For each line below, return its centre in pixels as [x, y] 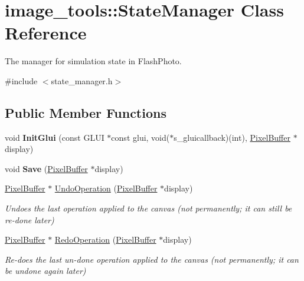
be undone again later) [45, 271]
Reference [46, 33]
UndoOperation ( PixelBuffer [106, 188]
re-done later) [30, 219]
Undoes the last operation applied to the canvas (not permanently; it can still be [148, 208]
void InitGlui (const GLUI [55, 137]
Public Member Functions [86, 112]
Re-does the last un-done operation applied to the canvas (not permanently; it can [152, 259]
